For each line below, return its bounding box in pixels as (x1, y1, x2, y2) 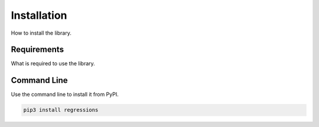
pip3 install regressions (23, 106, 99, 113)
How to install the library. (11, 29, 72, 36)
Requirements (11, 45, 64, 55)
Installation (11, 9, 67, 22)
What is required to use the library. (11, 60, 96, 67)
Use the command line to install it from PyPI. (11, 91, 119, 98)
